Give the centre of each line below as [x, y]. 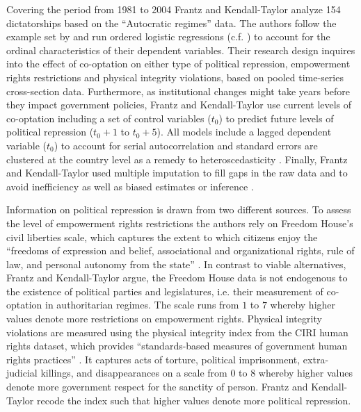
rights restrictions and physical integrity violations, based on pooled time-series [175, 77]
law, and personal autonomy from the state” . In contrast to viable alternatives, [176, 264]
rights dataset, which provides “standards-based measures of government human [177, 346]
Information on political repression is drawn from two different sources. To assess [179, 209]
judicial [22, 373]
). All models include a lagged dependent [244, 132]
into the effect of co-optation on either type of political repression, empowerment [178, 64]
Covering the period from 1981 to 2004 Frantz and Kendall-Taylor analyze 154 [174, 9]
